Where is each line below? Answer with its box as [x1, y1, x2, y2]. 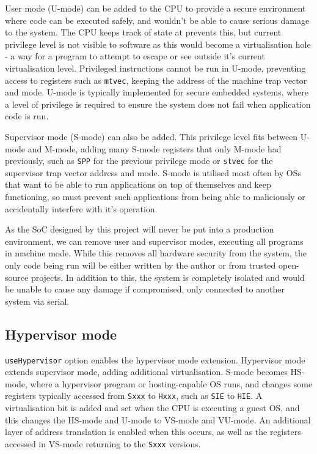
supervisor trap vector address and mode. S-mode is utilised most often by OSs [5, 166, 301, 179]
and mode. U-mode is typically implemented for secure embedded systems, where [5, 86, 309, 99]
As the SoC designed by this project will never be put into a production [5, 223, 274, 236]
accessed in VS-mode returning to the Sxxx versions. [5, 437, 201, 450]
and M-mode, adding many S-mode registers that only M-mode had [27, 142, 282, 155]
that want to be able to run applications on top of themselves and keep [5, 178, 271, 191]
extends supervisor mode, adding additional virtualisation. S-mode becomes [5, 365, 288, 378]
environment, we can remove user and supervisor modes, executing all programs [5, 234, 304, 247]
